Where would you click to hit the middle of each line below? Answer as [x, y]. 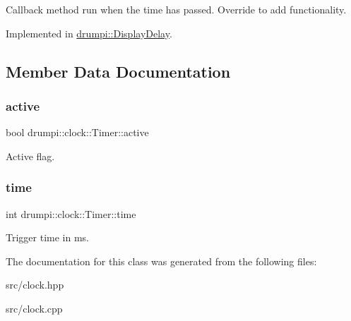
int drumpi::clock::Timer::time [71, 213]
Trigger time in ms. [47, 237]
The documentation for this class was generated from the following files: [161, 261]
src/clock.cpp [34, 308]
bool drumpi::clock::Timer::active [77, 132]
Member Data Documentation [118, 71]
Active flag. [30, 156]
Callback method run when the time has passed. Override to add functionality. [176, 9]
